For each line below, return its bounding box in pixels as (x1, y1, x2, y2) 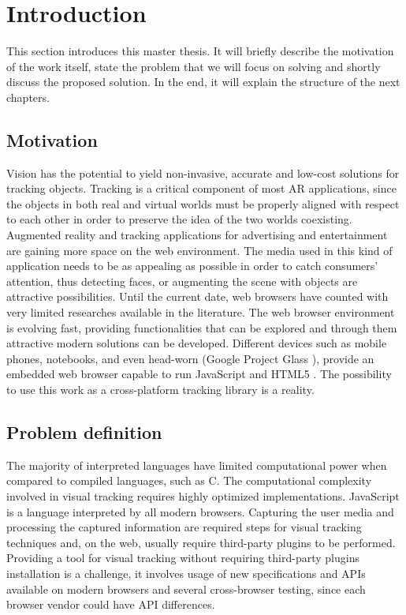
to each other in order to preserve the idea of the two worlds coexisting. (6, 211, 352, 227)
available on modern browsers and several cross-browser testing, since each (6, 580, 366, 597)
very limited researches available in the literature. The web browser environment (6, 304, 395, 321)
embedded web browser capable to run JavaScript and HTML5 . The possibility (6, 366, 392, 382)
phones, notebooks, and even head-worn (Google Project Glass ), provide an (6, 350, 374, 366)
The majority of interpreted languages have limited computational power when (6, 456, 387, 473)
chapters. (6, 88, 50, 105)
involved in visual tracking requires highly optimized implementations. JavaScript (6, 488, 400, 504)
